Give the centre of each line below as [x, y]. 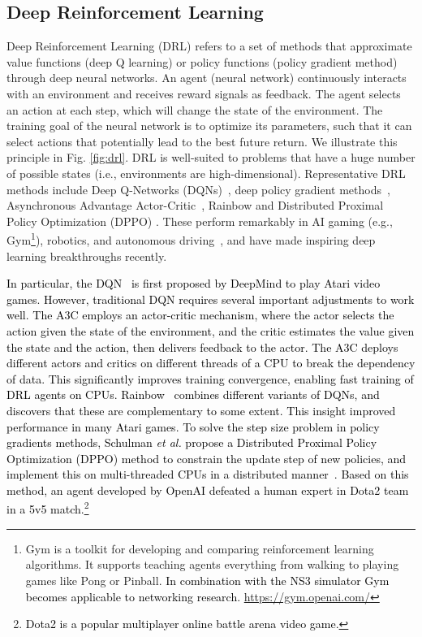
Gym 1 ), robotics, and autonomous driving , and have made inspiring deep [191, 238]
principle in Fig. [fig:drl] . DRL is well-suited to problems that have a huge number [211, 157]
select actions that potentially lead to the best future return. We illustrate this [202, 141]
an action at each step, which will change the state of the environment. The [195, 109]
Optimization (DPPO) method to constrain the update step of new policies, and [207, 458]
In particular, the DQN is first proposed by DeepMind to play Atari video [194, 283]
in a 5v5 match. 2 [48, 508]
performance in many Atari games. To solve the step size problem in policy [193, 426]
